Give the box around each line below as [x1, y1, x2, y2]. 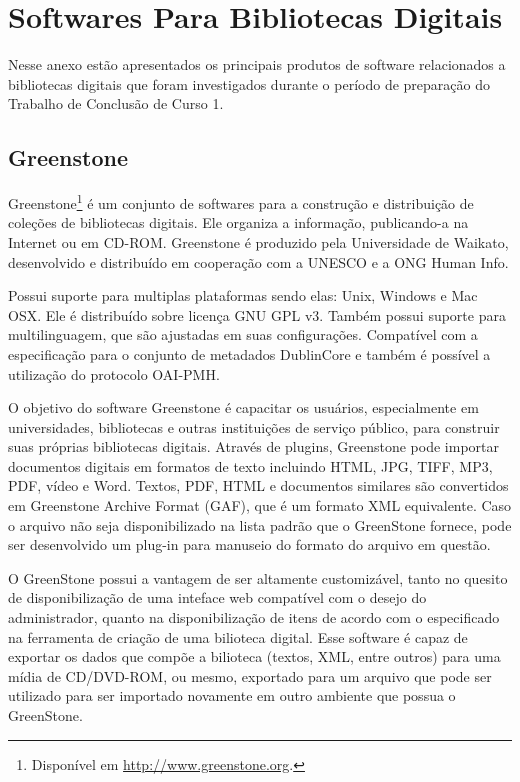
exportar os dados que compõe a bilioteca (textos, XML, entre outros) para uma [8, 646, 501, 667]
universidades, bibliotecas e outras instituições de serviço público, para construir [8, 416, 500, 437]
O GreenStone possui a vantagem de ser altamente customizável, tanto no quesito [8, 567, 508, 588]
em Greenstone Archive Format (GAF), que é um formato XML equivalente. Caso [8, 495, 512, 516]
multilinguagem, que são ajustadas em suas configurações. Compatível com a [8, 324, 478, 345]
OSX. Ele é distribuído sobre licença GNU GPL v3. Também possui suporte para [8, 304, 506, 325]
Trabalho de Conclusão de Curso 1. [8, 93, 224, 114]
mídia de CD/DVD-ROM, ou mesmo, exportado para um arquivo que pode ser [8, 665, 492, 686]
